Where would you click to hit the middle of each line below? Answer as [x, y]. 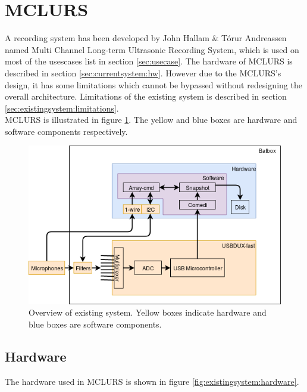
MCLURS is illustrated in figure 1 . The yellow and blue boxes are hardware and [151, 120]
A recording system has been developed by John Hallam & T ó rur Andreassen [146, 38]
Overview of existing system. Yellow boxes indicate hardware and [148, 312]
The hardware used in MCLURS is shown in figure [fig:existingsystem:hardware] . [152, 381]
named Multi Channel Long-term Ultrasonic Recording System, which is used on [152, 49]
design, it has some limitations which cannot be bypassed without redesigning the [153, 84]
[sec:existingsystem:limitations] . [62, 108]
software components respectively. [66, 131]
